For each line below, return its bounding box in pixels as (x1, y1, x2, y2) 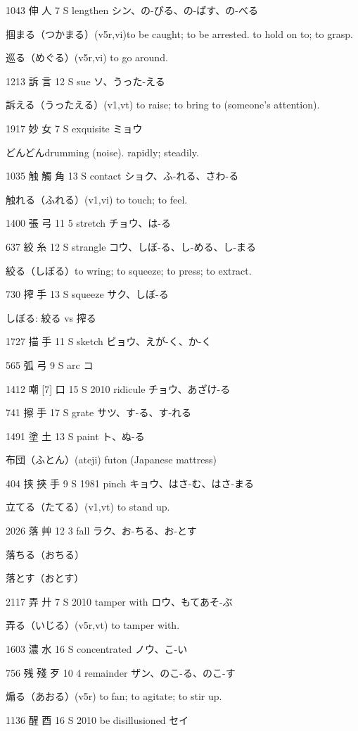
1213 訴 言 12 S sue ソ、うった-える (6, 73, 165, 88)
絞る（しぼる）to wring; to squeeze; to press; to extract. (6, 263, 252, 277)
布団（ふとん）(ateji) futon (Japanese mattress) (6, 452, 217, 467)
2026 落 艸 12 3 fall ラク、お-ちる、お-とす (6, 523, 197, 538)
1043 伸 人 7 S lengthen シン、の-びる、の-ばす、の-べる (6, 3, 258, 17)
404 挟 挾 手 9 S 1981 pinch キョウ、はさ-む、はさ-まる (6, 475, 255, 490)
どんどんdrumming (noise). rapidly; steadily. (6, 144, 199, 159)
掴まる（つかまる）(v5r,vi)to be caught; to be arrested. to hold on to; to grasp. (6, 26, 353, 41)
